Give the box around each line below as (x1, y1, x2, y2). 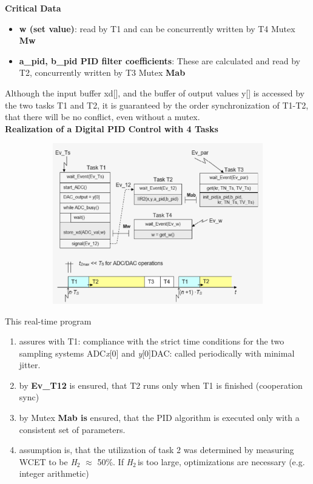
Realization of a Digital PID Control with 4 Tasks (5, 122, 218, 135)
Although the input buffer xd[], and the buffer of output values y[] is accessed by (5, 86, 305, 99)
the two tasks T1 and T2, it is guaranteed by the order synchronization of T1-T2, (5, 98, 309, 111)
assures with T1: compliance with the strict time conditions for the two (19, 335, 284, 348)
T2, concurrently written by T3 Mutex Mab (19, 66, 186, 79)
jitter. (19, 358, 41, 371)
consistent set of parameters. (19, 423, 126, 435)
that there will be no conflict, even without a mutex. (5, 110, 200, 123)
